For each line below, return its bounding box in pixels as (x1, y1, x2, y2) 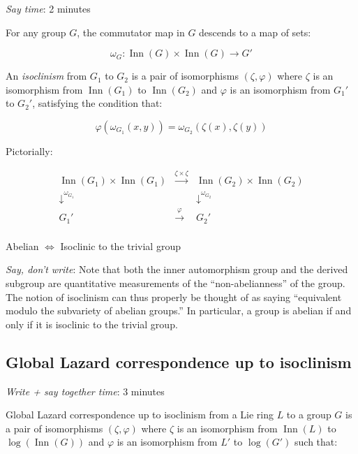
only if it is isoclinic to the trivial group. (6, 316, 178, 331)
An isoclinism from (6, 68, 87, 83)
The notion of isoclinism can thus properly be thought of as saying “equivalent (6, 289, 342, 304)
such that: (294, 434, 338, 449)
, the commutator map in (77, 24, 185, 39)
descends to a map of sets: (199, 24, 311, 39)
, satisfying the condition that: (32, 96, 163, 110)
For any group (6, 24, 66, 39)
